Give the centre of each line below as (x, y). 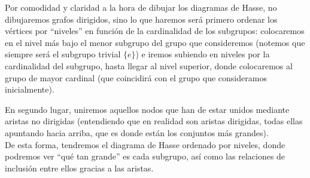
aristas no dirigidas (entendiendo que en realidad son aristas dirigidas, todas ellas (154, 121)
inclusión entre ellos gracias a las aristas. (79, 168)
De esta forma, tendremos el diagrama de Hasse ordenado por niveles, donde (145, 144)
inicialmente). (30, 89)
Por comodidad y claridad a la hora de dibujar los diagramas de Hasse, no (141, 7)
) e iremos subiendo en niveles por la (203, 54)
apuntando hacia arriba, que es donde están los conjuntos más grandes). (137, 132)
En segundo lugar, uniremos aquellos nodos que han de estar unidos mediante (147, 109)
